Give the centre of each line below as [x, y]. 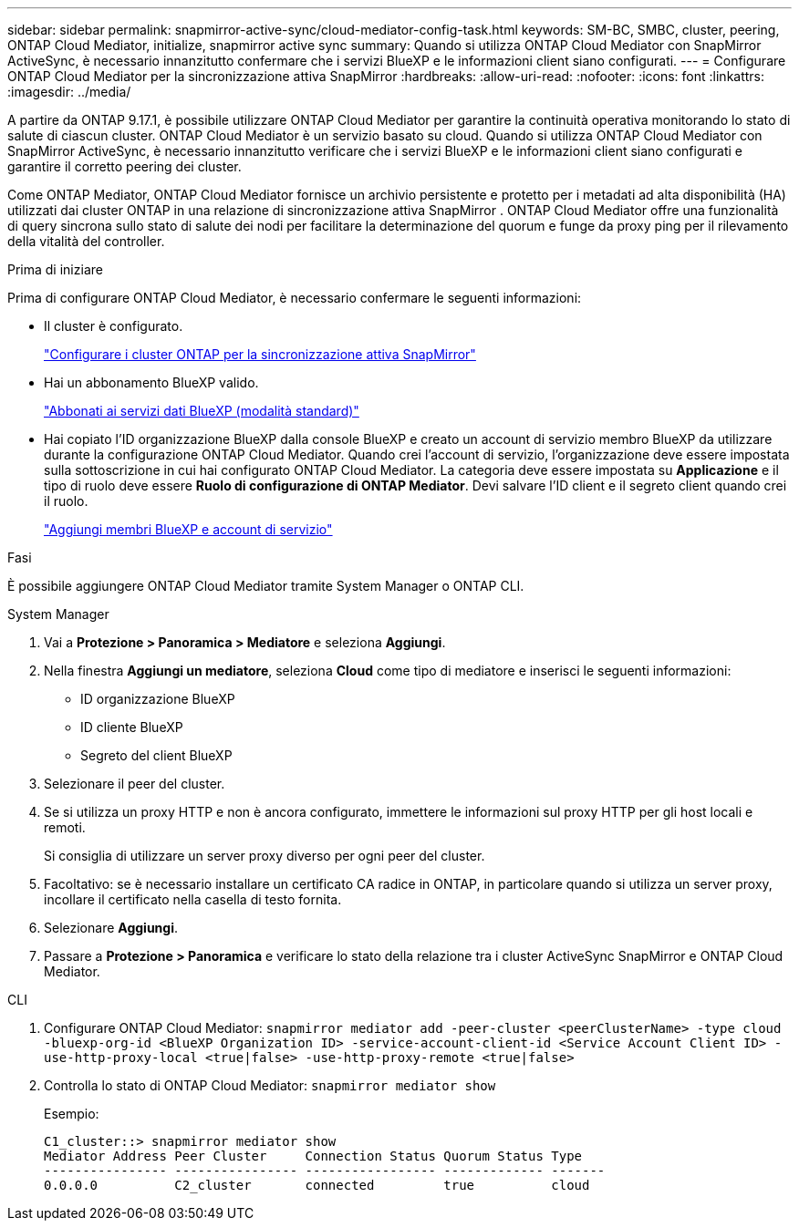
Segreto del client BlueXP [156, 755]
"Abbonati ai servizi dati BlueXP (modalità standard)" [202, 411]
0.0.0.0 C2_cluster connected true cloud [317, 1185]
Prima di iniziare [55, 269]
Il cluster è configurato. [114, 326]
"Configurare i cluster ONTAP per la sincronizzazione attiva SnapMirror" [260, 354]
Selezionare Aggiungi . [111, 928]
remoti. [65, 827]
